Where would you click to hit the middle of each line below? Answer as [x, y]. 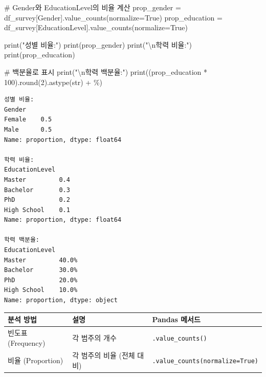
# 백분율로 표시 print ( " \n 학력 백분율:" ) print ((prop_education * [106, 71]
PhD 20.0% [41, 280]
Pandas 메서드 [176, 319]
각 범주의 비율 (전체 [104, 355]
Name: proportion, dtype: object [61, 300]
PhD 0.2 [37, 200]
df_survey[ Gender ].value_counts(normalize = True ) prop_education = [113, 17]
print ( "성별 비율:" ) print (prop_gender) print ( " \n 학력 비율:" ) [98, 44]
